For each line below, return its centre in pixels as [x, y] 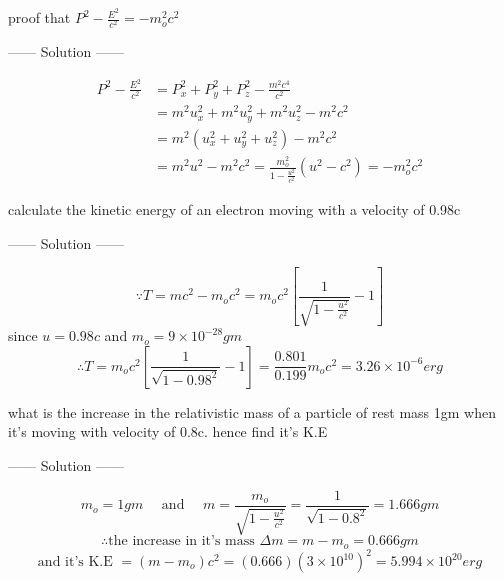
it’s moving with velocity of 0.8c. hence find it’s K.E [168, 431]
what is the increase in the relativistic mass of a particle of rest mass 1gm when [252, 411]
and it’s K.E [75, 562]
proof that [39, 17]
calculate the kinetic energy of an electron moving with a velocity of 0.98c [234, 209]
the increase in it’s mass [181, 541]
